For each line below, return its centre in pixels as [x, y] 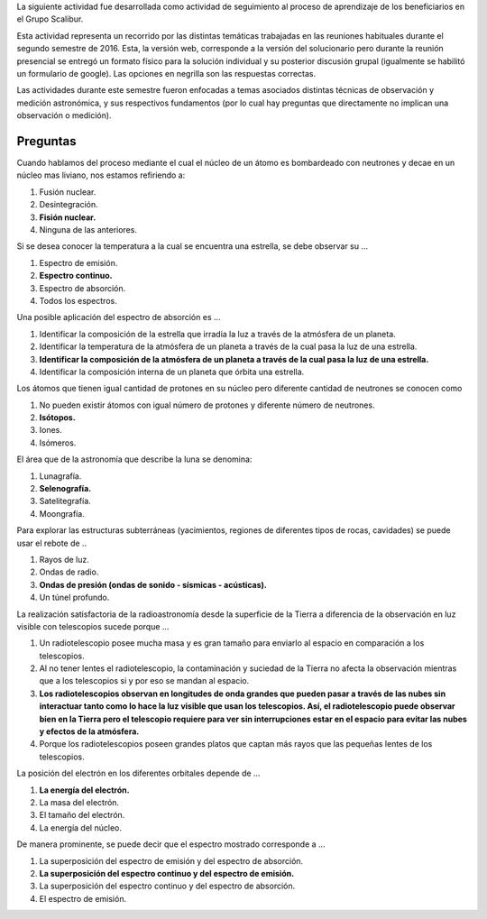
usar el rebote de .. [52, 543]
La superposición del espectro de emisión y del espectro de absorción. [171, 860]
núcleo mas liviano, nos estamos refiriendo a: [101, 175]
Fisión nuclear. [68, 217]
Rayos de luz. [64, 559]
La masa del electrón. [79, 802]
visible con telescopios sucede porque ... [93, 626]
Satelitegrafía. [65, 501]
